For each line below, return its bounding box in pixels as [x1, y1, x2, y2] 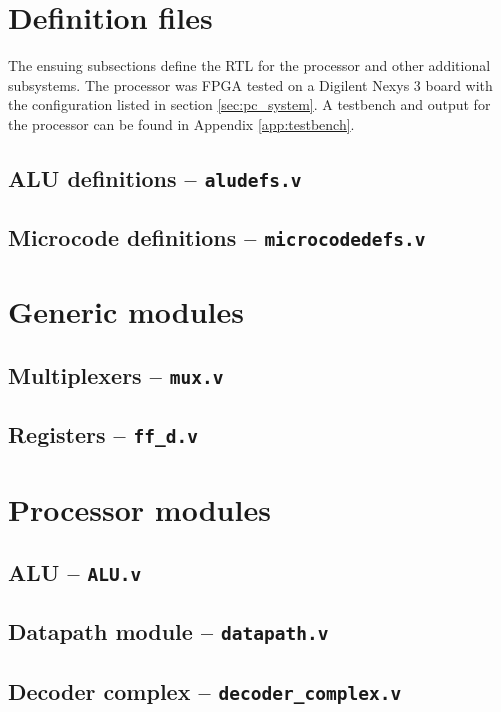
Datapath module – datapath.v [8, 616, 329, 647]
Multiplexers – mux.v [8, 359, 224, 390]
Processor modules [8, 488, 271, 529]
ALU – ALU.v [8, 557, 142, 588]
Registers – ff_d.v [8, 419, 199, 450]
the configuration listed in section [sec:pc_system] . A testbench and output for [8, 94, 491, 115]
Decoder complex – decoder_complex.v [8, 675, 402, 706]
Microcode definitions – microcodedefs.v [8, 222, 426, 253]
